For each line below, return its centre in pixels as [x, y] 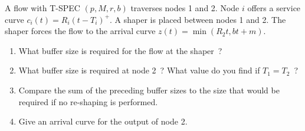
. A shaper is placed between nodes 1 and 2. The [198, 19]
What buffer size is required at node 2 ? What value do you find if [139, 70]
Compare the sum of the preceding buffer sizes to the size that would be [149, 90]
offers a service [274, 8]
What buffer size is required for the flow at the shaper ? [120, 50]
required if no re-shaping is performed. [88, 101]
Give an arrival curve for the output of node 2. [103, 121]
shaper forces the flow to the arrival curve [80, 31]
